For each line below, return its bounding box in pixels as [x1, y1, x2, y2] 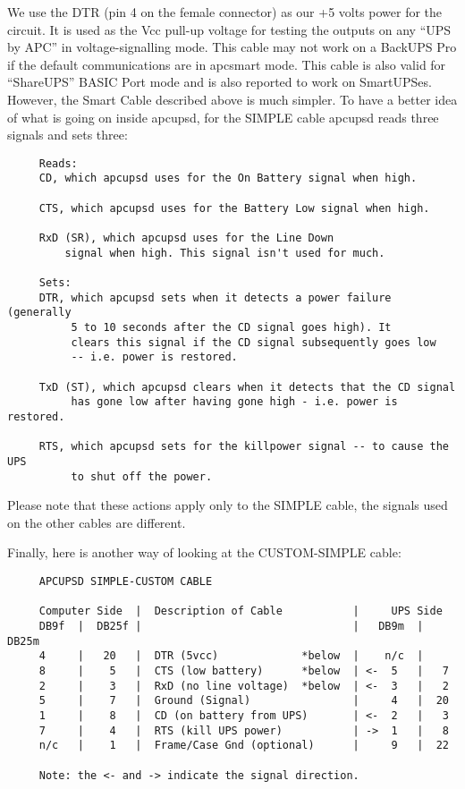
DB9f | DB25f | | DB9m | [38, 619, 424, 632]
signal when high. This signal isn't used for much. [64, 246, 385, 259]
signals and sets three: [7, 125, 128, 144]
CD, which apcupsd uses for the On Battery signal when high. [38, 172, 418, 185]
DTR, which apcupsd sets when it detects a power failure [38, 291, 392, 304]
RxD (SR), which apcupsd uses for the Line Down [38, 232, 334, 245]
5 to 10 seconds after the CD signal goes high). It [71, 320, 392, 334]
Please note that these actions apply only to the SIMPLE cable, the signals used [7, 496, 448, 514]
